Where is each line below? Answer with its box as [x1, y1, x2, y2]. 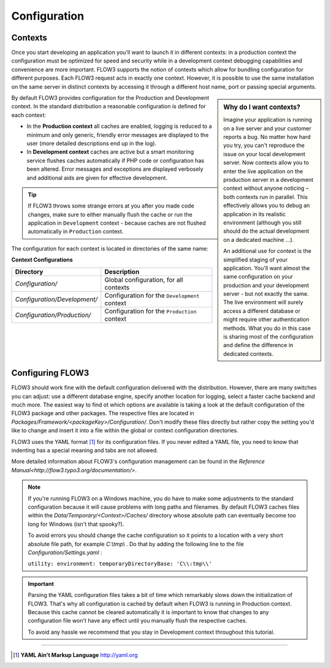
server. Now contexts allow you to [223, 159, 310, 167]
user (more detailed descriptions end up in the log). [26, 140, 156, 147]
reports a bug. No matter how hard [223, 133, 311, 141]
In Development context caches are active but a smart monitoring [26, 148, 194, 156]
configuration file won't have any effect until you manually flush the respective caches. [28, 617, 248, 625]
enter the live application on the [223, 167, 303, 175]
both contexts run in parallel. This [223, 193, 308, 200]
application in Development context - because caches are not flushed [28, 219, 207, 227]
